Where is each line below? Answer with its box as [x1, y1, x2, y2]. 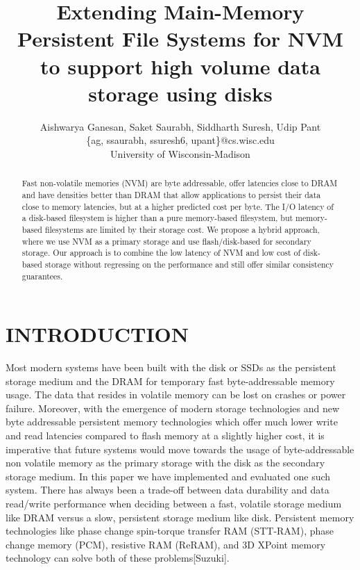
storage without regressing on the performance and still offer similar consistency [44, 258, 334, 270]
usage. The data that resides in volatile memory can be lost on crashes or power [6, 387, 346, 402]
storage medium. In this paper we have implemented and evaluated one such [6, 469, 331, 483]
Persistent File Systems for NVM [17, 24, 343, 53]
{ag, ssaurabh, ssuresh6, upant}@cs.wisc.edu [86, 133, 275, 147]
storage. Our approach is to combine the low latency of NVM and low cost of [22, 247, 301, 259]
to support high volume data [40, 51, 320, 80]
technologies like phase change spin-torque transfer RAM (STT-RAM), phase [6, 523, 334, 538]
